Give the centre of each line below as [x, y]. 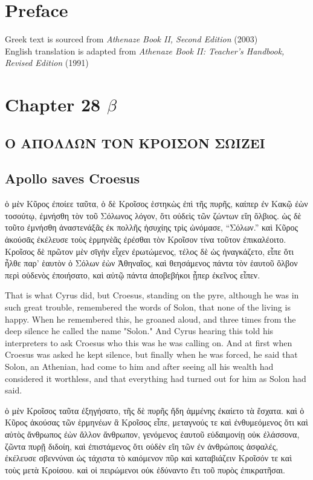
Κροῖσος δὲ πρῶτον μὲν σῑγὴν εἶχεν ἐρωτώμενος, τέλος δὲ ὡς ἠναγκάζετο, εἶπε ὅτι [150, 251]
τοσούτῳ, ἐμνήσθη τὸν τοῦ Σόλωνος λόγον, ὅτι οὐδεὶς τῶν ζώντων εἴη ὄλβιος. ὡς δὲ [153, 215]
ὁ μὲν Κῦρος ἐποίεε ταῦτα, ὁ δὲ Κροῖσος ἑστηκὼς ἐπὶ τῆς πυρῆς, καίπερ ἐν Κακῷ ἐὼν [156, 204]
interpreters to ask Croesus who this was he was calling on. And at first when [149, 342]
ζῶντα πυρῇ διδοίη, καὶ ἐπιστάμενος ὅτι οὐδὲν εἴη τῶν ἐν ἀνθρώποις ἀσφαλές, [142, 446]
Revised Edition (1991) [47, 63]
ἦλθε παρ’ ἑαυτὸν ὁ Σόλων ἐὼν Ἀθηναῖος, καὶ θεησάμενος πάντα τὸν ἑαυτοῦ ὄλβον [151, 263]
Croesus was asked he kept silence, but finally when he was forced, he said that [151, 354]
